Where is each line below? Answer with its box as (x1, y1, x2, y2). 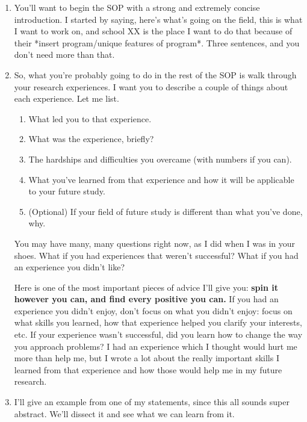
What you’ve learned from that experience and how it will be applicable (28, 173, 294, 185)
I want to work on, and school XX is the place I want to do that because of (14, 25, 293, 37)
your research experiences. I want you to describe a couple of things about (14, 80, 288, 93)
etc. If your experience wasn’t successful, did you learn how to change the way (14, 328, 303, 341)
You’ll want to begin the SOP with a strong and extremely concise (14, 1, 260, 13)
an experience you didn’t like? (14, 261, 125, 273)
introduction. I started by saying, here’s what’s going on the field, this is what (14, 13, 303, 25)
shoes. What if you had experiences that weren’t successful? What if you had (14, 249, 299, 261)
